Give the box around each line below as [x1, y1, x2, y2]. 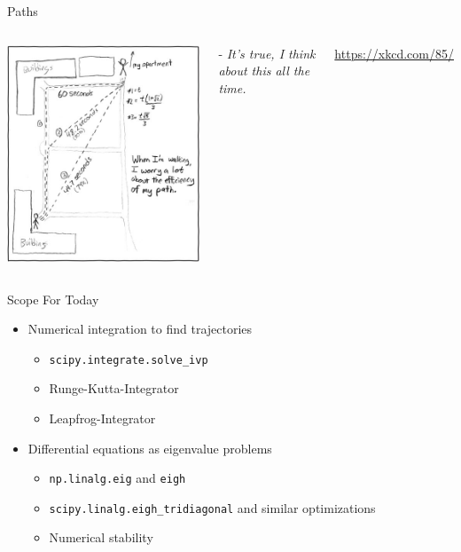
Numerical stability [49, 528, 153, 547]
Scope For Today [7, 289, 99, 308]
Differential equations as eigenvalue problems [27, 438, 272, 457]
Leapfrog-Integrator [49, 408, 156, 427]
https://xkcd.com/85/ [334, 43, 454, 62]
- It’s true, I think [218, 43, 316, 62]
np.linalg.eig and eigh [49, 469, 186, 487]
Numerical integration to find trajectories [27, 319, 253, 338]
